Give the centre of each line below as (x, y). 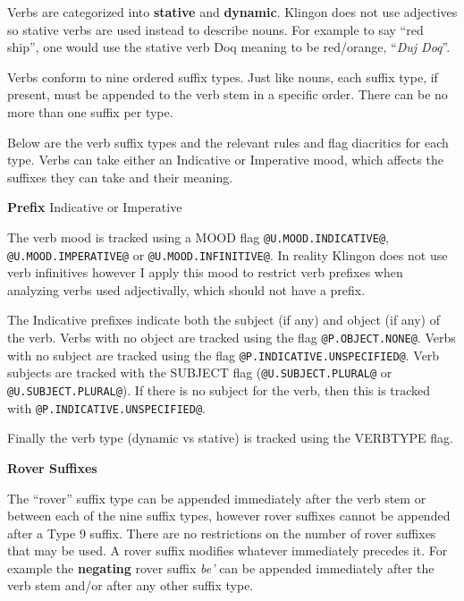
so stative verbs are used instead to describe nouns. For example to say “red (215, 29)
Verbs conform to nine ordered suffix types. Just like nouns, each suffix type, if (223, 76)
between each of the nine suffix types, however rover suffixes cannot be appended (229, 516)
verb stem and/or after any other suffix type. (131, 585)
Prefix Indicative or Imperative (95, 207)
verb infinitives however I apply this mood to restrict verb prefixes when (205, 272)
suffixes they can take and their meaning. (120, 177)
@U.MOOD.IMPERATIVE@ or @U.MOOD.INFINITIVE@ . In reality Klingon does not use (228, 254)
